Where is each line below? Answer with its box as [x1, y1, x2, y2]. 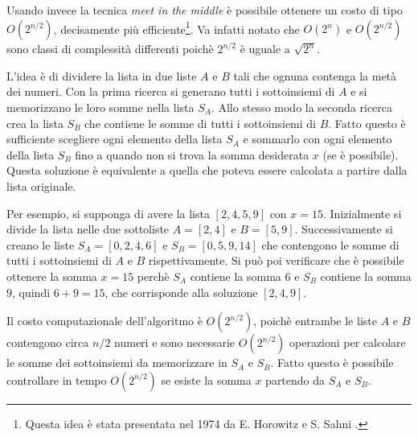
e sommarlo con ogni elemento [243, 130, 392, 147]
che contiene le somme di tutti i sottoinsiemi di [84, 114, 316, 131]
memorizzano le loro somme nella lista [6, 99, 195, 116]
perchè [137, 267, 170, 284]
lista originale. [6, 178, 76, 194]
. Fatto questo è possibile [270, 354, 394, 371]
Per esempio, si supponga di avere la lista [6, 204, 210, 221]
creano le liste [6, 236, 75, 253]
